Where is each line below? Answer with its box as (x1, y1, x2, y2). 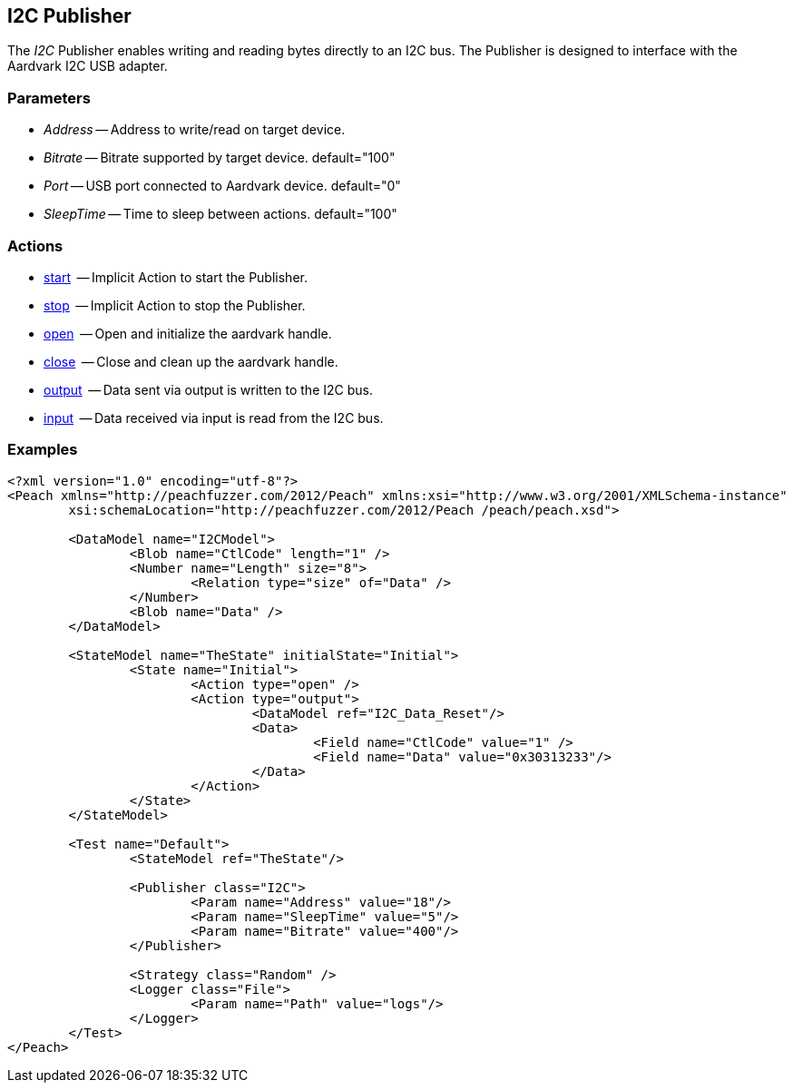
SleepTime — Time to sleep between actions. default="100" (44, 206, 397, 222)
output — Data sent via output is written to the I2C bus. (44, 381, 373, 398)
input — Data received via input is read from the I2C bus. (44, 409, 384, 426)
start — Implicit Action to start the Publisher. (44, 269, 308, 285)
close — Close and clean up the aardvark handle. (44, 353, 338, 369)
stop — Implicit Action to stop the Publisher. (44, 297, 306, 313)
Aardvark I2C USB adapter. (7, 58, 168, 74)
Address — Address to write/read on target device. (44, 122, 346, 138)
